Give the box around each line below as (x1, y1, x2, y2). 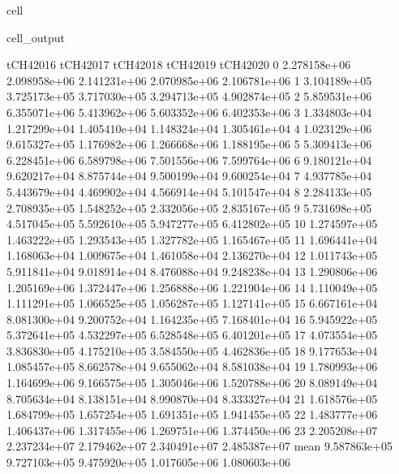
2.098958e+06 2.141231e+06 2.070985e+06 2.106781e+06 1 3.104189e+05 (6, 71, 372, 88)
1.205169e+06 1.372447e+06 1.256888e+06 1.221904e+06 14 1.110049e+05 (6, 278, 378, 295)
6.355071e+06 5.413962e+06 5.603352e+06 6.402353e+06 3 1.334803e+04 (6, 103, 372, 120)
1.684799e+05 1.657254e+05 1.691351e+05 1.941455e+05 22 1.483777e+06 (6, 406, 378, 423)
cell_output (6, 28, 65, 45)
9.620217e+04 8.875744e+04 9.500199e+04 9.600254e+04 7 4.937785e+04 (6, 167, 372, 184)
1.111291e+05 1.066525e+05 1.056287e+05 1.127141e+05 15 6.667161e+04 (6, 295, 378, 312)
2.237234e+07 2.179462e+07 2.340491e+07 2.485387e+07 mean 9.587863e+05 (6, 437, 393, 455)
